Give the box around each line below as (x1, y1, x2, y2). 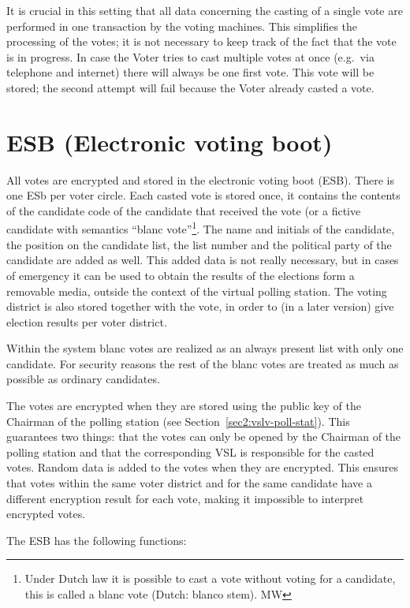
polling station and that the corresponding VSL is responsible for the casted (6, 443, 375, 460)
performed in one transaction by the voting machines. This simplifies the (6, 17, 358, 34)
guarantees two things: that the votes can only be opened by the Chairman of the (6, 428, 401, 445)
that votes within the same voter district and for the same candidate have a (6, 475, 372, 491)
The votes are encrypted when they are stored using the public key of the (6, 397, 361, 414)
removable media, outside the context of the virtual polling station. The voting (6, 282, 387, 299)
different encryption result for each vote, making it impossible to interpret (6, 490, 364, 506)
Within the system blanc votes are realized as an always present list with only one (6, 340, 404, 356)
